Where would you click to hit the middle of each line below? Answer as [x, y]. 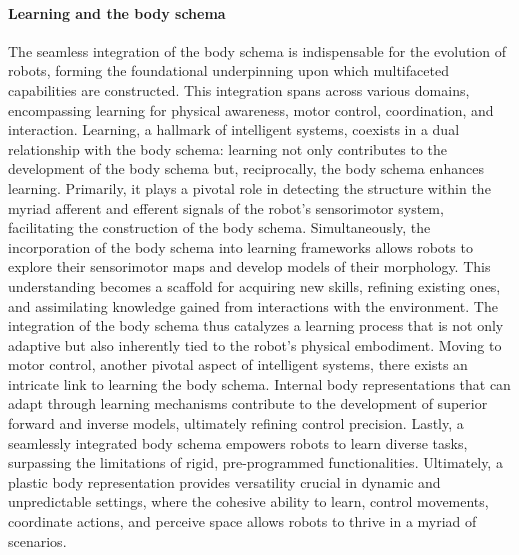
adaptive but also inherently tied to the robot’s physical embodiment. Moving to [255, 344]
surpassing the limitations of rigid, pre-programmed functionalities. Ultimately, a [255, 462]
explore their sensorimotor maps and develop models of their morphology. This [249, 266]
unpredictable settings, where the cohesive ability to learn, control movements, [248, 501]
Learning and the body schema [117, 12]
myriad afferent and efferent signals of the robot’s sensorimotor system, [226, 207]
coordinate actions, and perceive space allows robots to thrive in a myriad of [242, 521]
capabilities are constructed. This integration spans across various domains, [239, 89]
